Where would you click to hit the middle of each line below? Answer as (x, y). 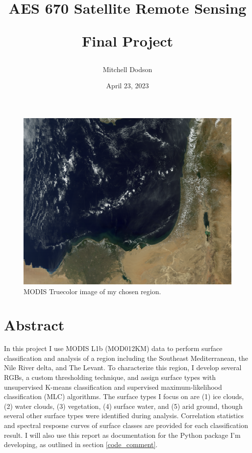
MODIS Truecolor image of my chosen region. (92, 291)
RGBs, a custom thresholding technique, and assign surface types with (110, 377)
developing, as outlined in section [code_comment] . (81, 444)
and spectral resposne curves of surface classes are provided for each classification (126, 425)
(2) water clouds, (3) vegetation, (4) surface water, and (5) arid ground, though (123, 406)
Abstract (34, 325)
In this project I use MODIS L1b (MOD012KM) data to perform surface (113, 348)
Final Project (127, 41)
